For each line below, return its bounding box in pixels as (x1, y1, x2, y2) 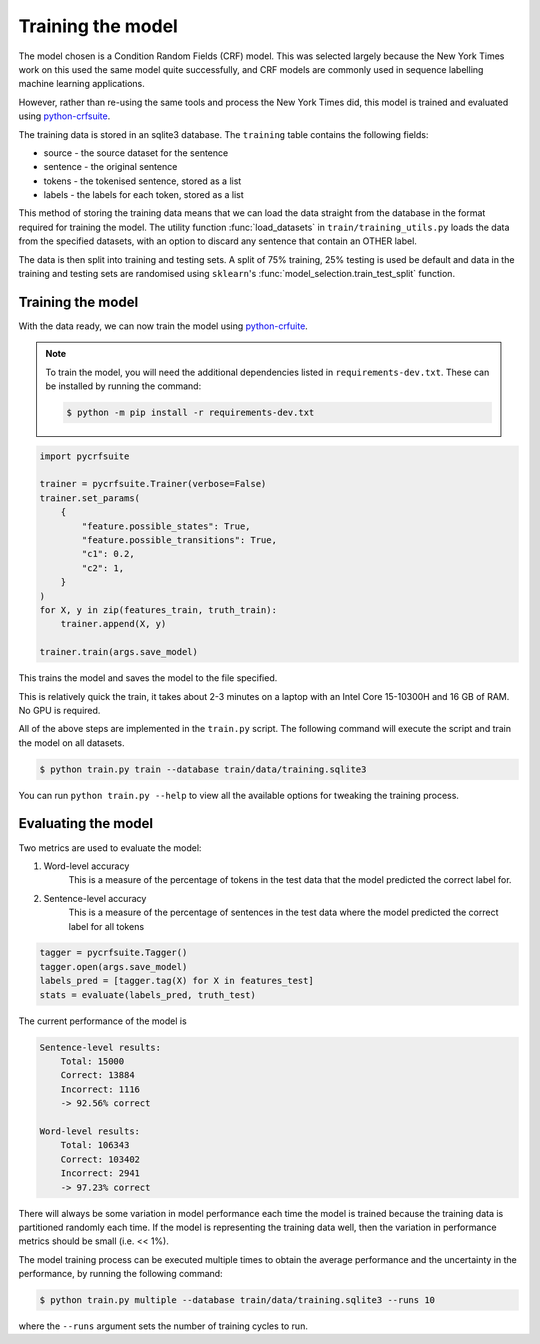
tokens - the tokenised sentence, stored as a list (43, 175, 242, 187)
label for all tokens (68, 920, 145, 932)
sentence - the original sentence (43, 161, 178, 173)
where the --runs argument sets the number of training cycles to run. (18, 1320, 309, 1332)
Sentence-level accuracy (43, 892, 147, 904)
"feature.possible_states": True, (81, 520, 251, 532)
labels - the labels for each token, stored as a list (43, 189, 244, 201)
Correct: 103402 (60, 1153, 140, 1165)
